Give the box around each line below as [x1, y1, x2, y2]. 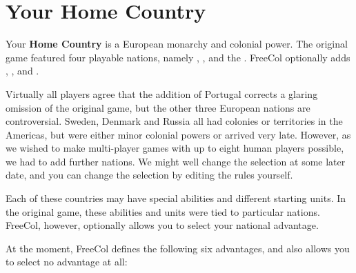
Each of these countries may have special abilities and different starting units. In [6, 191, 346, 205]
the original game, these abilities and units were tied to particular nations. [6, 204, 320, 219]
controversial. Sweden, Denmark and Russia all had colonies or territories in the [6, 114, 343, 128]
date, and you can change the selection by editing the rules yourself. [6, 168, 293, 182]
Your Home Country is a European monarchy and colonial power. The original [6, 37, 348, 51]
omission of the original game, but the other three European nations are [6, 100, 310, 114]
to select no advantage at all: [6, 254, 128, 269]
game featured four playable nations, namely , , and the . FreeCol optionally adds [6, 50, 350, 64]
